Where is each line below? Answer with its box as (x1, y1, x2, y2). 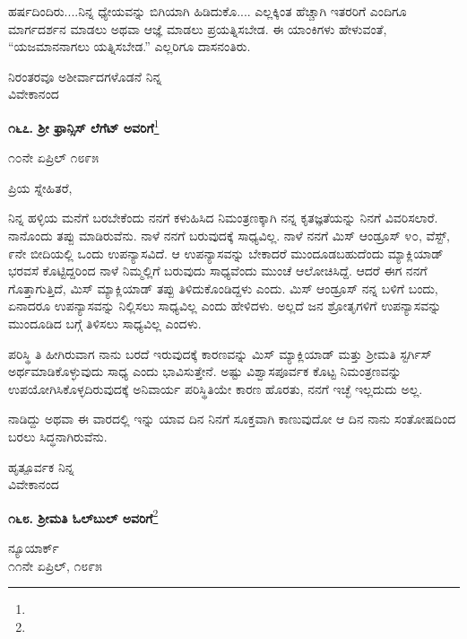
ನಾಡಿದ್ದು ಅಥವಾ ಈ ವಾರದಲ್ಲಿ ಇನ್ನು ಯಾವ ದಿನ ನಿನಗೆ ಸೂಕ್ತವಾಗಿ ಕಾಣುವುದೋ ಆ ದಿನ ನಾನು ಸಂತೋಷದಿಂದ (8, 409, 456, 428)
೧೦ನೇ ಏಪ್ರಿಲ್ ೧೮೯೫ (8, 148, 99, 167)
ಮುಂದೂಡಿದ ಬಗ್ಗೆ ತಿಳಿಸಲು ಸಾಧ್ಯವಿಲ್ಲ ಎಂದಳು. (8, 313, 202, 332)
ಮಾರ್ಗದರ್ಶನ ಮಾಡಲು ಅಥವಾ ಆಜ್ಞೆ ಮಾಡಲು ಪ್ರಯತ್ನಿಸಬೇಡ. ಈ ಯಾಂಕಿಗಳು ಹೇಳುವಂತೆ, (8, 19, 387, 38)
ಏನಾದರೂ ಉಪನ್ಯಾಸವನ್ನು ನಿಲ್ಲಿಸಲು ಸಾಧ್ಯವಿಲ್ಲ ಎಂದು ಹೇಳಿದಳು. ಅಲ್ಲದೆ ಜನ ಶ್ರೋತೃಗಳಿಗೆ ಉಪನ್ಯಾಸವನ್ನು (8, 296, 442, 315)
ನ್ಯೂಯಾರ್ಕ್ (8, 538, 59, 556)
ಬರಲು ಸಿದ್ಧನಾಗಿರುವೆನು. (8, 426, 108, 445)
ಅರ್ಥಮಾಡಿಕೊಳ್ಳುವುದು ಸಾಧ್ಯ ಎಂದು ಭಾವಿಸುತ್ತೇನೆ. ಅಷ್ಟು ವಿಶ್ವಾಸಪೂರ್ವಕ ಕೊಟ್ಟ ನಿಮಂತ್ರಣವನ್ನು (8, 362, 402, 381)
